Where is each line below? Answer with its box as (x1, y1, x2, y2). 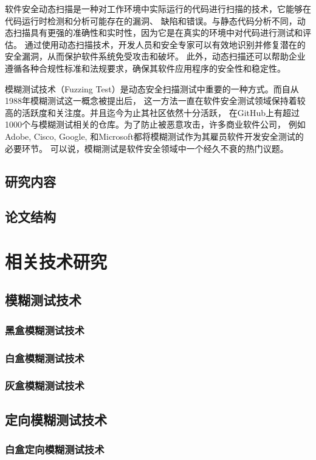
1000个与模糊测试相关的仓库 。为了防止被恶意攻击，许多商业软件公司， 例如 (5, 118, 306, 131)
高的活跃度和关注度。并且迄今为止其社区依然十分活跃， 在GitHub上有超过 (5, 106, 300, 118)
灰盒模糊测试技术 (5, 378, 84, 393)
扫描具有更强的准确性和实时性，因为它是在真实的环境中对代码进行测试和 (13, 26, 303, 39)
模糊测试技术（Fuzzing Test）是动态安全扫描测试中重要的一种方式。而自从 (5, 82, 299, 95)
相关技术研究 (5, 249, 108, 273)
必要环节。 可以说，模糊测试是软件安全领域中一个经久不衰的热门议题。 (5, 142, 289, 154)
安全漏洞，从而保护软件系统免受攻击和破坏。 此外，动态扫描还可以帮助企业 (5, 50, 306, 63)
